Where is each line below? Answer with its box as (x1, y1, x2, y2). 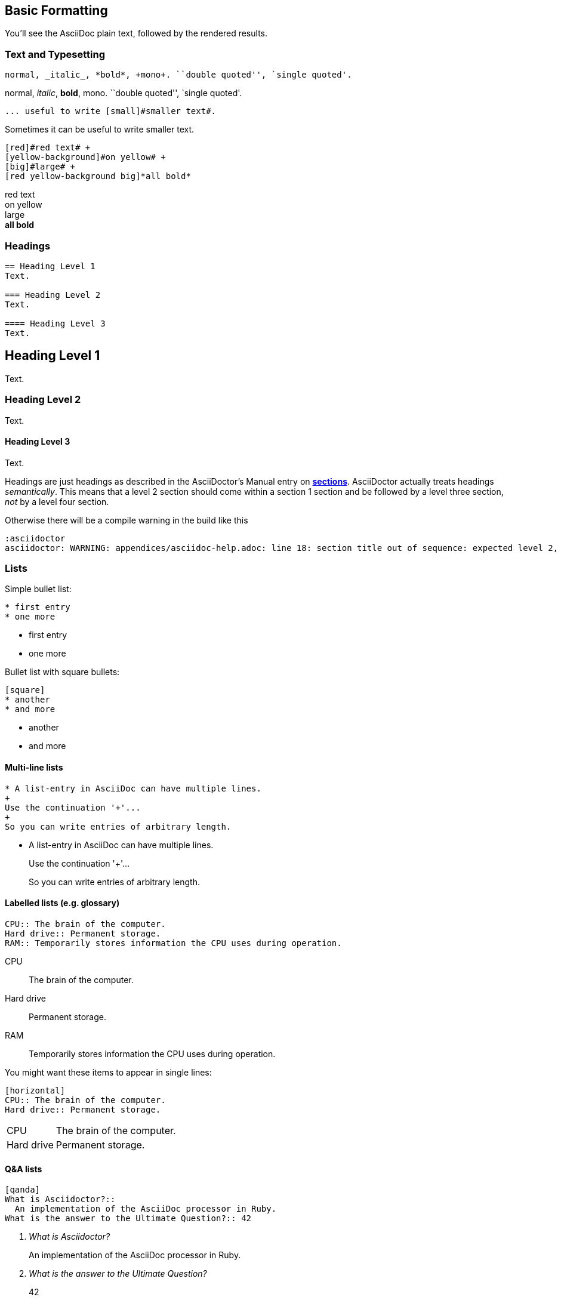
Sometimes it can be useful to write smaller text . (5, 124, 195, 135)
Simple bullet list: (5, 584, 72, 594)
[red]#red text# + (5, 143, 91, 153)
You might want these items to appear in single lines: (5, 1067, 212, 1077)
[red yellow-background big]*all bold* (5, 171, 191, 181)
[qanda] (5, 1185, 41, 1195)
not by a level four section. (5, 496, 109, 507)
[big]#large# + (5, 162, 76, 172)
